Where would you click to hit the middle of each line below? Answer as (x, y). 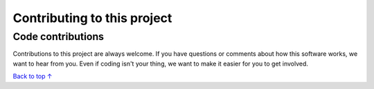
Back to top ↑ (33, 77)
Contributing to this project (92, 18)
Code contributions (58, 37)
